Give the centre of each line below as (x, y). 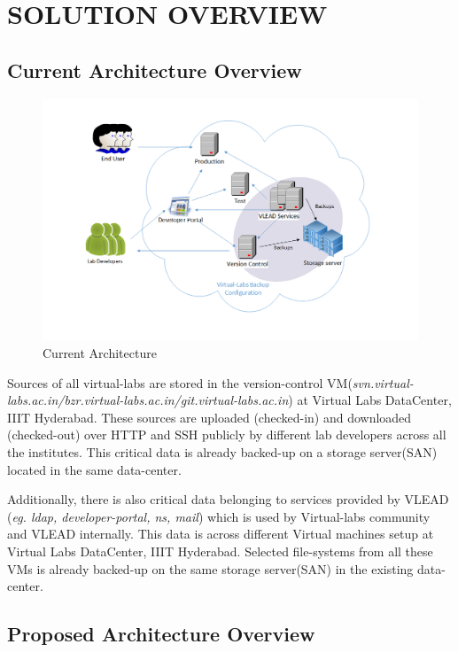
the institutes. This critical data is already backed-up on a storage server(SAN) (222, 452)
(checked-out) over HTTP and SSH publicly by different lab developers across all (227, 435)
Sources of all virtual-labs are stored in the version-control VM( (180, 382)
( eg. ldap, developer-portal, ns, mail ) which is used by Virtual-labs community (219, 516)
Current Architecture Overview (155, 70)
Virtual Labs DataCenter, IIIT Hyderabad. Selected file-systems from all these (220, 551)
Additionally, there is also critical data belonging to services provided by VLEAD (228, 499)
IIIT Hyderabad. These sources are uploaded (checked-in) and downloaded (210, 417)
